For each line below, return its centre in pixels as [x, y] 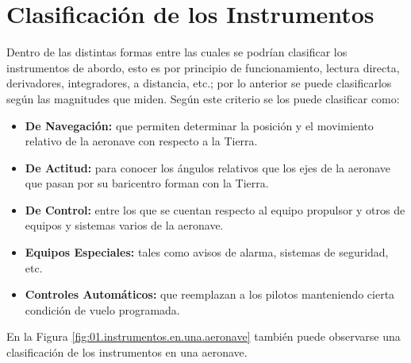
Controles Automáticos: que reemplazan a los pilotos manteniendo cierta [210, 294]
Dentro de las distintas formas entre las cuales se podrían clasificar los [177, 52]
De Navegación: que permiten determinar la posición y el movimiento [199, 125]
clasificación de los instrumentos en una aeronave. [127, 352]
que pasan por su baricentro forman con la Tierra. [147, 183]
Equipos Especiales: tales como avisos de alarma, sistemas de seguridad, [207, 252]
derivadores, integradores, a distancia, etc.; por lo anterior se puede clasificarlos [199, 83]
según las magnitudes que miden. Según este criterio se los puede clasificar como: [203, 98]
